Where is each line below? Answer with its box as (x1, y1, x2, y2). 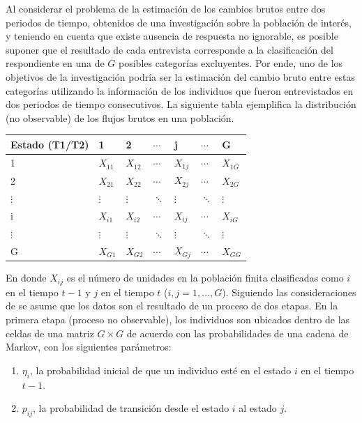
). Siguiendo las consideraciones (222, 284, 356, 299)
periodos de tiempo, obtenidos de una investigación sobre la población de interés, (6, 15, 352, 29)
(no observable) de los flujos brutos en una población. (6, 110, 234, 125)
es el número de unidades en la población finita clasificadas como (66, 270, 344, 285)
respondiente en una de (6, 56, 105, 70)
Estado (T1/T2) (10, 137, 89, 151)
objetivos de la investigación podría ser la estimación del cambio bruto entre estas (6, 69, 356, 84)
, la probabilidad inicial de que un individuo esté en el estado (29, 362, 292, 377)
